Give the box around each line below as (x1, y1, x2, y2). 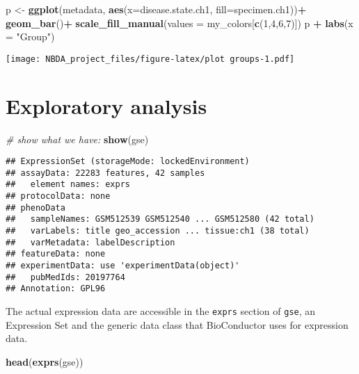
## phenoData (6, 202, 65, 213)
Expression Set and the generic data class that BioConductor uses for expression (6, 317, 349, 332)
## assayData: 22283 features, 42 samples (6, 168, 205, 178)
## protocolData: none (6, 191, 111, 202)
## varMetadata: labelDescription (6, 237, 175, 247)
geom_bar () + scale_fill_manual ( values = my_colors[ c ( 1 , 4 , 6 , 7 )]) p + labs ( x (6, 15, 353, 30)
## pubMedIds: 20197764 (6, 272, 125, 282)
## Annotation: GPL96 (6, 284, 106, 294)
